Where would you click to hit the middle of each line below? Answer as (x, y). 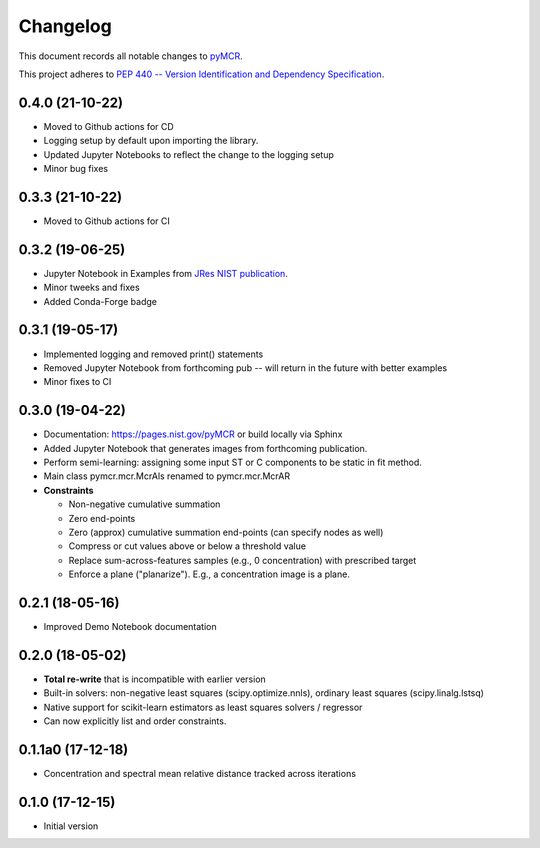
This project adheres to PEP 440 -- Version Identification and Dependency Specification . (201, 74)
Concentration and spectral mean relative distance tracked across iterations (200, 773)
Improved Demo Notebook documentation (130, 627)
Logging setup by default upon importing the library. (151, 141)
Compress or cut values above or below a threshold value (187, 546)
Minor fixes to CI (77, 382)
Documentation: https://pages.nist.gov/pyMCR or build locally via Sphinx (193, 434)
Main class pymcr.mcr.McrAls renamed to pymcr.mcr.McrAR (166, 476)
